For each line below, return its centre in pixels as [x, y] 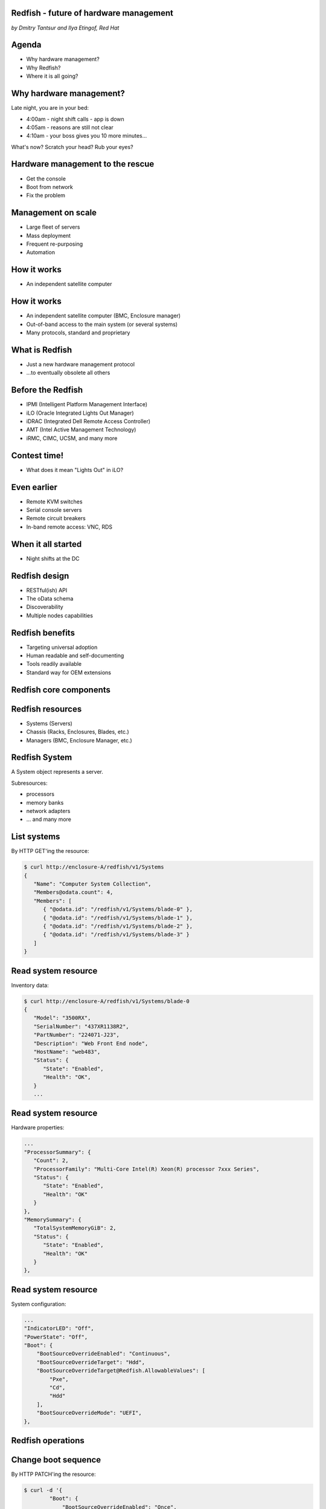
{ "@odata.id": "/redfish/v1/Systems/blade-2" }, [118, 926]
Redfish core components [61, 690]
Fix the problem [46, 196]
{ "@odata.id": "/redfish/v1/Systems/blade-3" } [116, 935]
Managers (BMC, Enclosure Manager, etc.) [79, 740]
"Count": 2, [51, 1161]
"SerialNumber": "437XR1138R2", [81, 1026]
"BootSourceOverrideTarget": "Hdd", [91, 1362]
